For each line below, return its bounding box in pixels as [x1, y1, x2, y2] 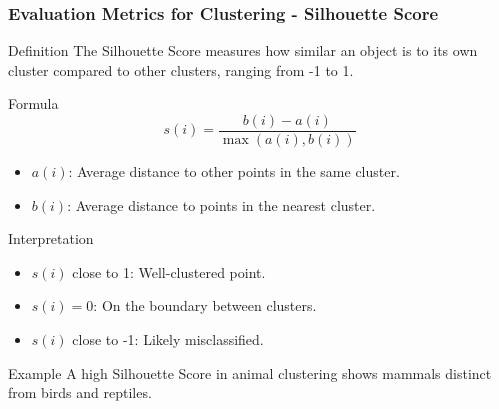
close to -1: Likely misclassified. [72, 329, 264, 350]
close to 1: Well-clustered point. [72, 261, 266, 282]
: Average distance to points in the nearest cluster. [67, 194, 376, 215]
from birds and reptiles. [8, 382, 152, 403]
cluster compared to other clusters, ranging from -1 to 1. [8, 59, 354, 80]
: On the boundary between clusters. [93, 295, 317, 316]
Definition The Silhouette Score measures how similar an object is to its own [8, 40, 478, 61]
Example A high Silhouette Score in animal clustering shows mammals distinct [8, 362, 492, 383]
